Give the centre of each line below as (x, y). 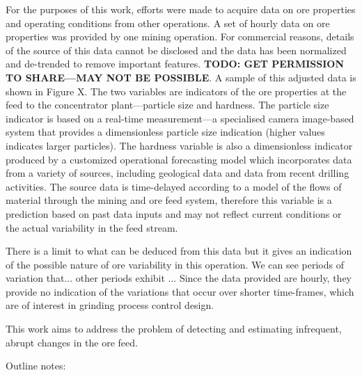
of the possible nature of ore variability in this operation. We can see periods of (175, 264)
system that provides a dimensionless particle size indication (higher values (165, 132)
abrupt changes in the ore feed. (72, 342)
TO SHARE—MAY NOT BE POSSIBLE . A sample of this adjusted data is (181, 77)
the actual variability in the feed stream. (92, 227)
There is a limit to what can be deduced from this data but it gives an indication (179, 251)
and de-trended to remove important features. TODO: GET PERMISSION (175, 64)
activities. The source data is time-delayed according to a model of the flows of (174, 186)
